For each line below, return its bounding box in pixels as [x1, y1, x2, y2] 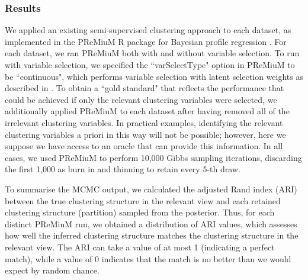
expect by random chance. [5, 264, 100, 276]
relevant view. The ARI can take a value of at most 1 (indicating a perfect [5, 240, 275, 253]
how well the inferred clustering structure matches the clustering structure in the [5, 229, 299, 242]
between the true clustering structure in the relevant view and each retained [5, 194, 281, 207]
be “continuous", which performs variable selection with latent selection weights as [5, 70, 303, 82]
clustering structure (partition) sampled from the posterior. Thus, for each [5, 206, 275, 218]
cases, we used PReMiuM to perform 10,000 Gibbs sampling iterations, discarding [5, 151, 302, 163]
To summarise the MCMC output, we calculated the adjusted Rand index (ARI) [5, 182, 297, 195]
